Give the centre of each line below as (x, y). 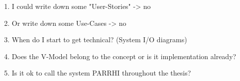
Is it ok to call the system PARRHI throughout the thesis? (101, 73)
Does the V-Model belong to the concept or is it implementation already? (124, 56)
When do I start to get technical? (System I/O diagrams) (99, 40)
